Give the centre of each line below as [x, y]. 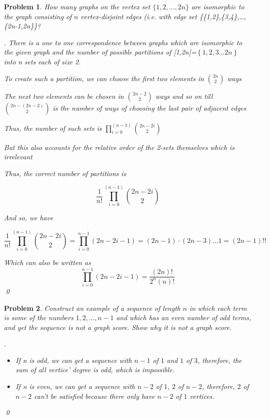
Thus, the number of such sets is [53, 128]
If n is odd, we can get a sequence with [74, 360]
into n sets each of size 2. [43, 61]
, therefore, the [220, 360]
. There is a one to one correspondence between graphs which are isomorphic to [123, 42]
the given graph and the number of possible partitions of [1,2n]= [100, 52]
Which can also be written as [47, 262]
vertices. [202, 396]
